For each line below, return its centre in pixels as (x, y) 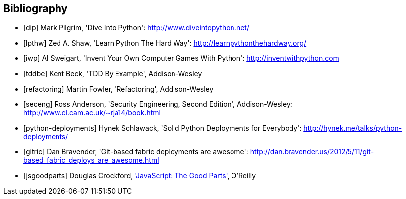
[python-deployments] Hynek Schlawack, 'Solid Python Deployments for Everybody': (163, 128)
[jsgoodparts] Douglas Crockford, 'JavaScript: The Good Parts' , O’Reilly (140, 176)
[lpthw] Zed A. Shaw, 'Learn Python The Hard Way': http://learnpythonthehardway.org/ (165, 43)
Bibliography (36, 9)
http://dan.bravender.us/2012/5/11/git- (312, 152)
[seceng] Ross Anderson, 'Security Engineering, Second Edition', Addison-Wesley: (158, 104)
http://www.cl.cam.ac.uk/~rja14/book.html (92, 113)
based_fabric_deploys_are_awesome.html (91, 160)
